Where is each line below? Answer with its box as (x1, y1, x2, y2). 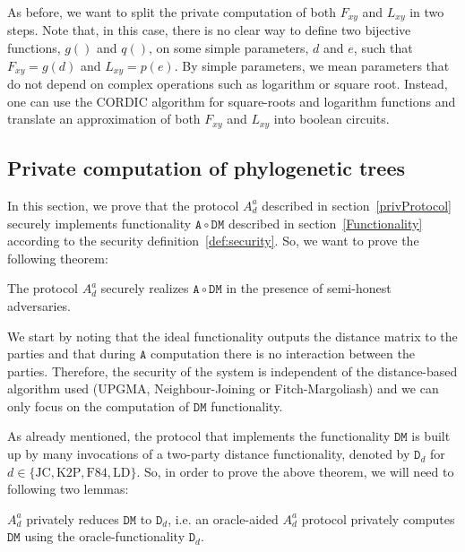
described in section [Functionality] (228, 213, 423, 232)
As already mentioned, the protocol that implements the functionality (7, 427, 391, 445)
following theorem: (7, 248, 108, 267)
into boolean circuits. (273, 109, 390, 128)
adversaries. (7, 296, 72, 315)
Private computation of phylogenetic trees (7, 154, 405, 182)
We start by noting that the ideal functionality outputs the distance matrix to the (7, 326, 458, 345)
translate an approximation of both (7, 109, 201, 128)
